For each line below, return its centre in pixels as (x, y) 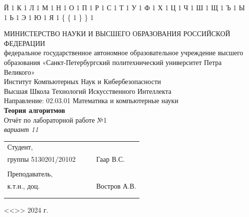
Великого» (20, 72)
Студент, (20, 147)
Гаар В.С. (110, 159)
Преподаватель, (30, 174)
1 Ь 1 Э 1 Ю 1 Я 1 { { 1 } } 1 (49, 17)
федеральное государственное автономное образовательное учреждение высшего (124, 53)
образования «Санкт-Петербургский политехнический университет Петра (113, 62)
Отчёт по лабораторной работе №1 (56, 119)
